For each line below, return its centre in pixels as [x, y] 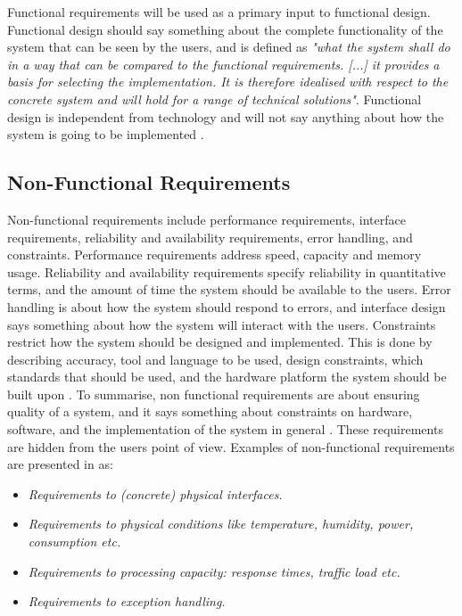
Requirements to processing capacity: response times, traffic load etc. [214, 571]
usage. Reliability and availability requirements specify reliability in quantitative [227, 271]
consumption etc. [74, 542]
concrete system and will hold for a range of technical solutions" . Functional [214, 99]
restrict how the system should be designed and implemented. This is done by [220, 342]
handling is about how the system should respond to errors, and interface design [227, 306]
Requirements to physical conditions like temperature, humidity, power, [221, 524]
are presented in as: [60, 464]
